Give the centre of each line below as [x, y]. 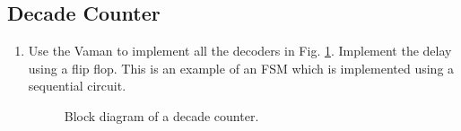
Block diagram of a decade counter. [161, 115]
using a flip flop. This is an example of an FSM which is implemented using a [241, 68]
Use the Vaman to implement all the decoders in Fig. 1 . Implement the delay [240, 51]
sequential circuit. [77, 86]
